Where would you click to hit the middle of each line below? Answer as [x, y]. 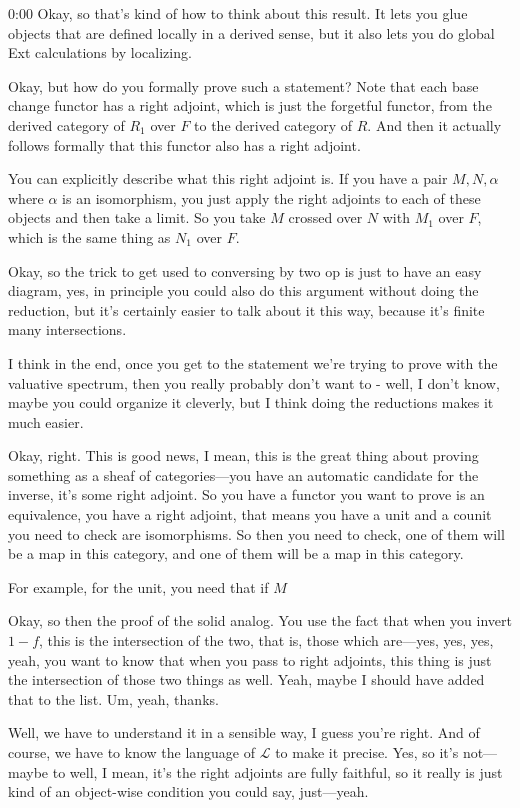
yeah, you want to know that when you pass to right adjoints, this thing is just [250, 659]
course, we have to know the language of [132, 752]
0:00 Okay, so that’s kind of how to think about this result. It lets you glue [238, 13]
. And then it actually [434, 124]
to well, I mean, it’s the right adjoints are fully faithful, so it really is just [277, 771]
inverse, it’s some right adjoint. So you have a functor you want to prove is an [246, 494]
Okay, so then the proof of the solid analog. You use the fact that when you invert [260, 620]
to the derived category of [273, 124]
